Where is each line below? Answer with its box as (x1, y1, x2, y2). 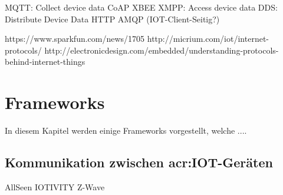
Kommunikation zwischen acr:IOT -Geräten (5, 153, 273, 171)
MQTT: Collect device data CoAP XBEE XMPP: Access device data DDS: (5, 1, 278, 13)
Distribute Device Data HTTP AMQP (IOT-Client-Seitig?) (5, 12, 220, 25)
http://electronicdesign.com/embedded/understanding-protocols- (44, 44, 279, 56)
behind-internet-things (5, 55, 85, 68)
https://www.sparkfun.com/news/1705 (5, 32, 145, 45)
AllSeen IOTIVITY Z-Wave (5, 180, 105, 193)
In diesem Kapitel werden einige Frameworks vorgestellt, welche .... (5, 124, 247, 137)
